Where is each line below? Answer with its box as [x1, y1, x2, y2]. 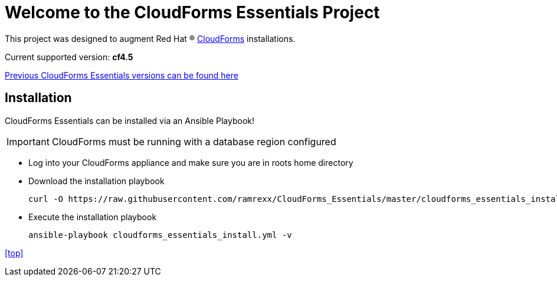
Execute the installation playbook [28, 211, 157, 222]
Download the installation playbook [28, 175, 165, 186]
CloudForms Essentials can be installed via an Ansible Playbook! [5, 115, 255, 126]
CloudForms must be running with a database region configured [51, 135, 336, 148]
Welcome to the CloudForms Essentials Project [5, 2, 380, 22]
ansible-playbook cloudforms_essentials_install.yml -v [28, 230, 292, 240]
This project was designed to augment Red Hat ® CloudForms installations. [5, 33, 296, 44]
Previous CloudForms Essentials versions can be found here [5, 70, 238, 80]
